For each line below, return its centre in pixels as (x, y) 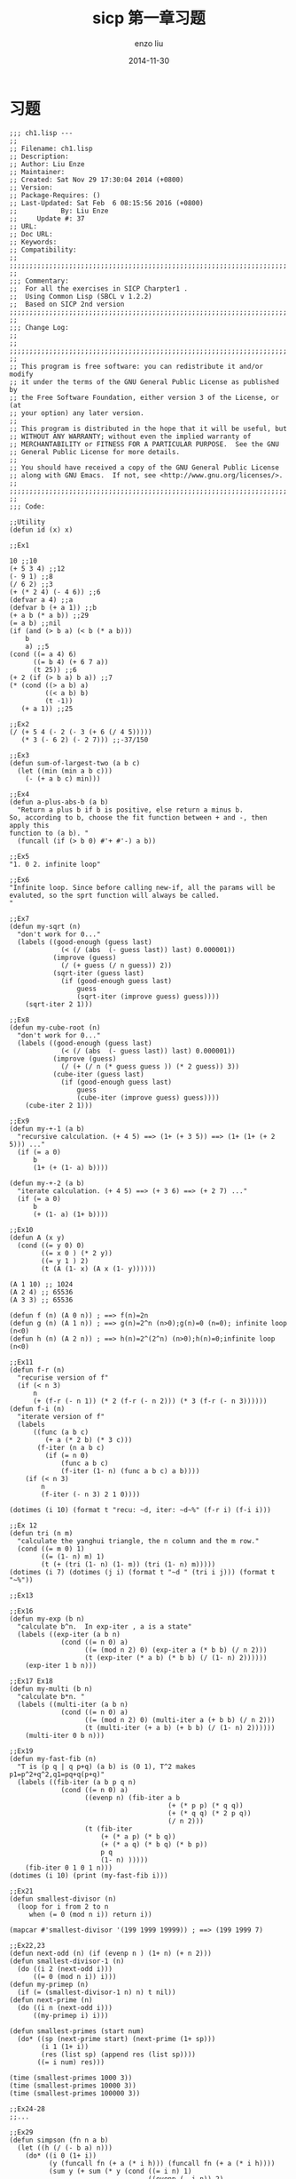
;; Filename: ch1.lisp (51, 148)
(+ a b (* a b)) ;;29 (49, 615)
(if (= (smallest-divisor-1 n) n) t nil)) (97, 1992)
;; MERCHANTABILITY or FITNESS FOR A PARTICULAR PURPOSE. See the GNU (144, 444)
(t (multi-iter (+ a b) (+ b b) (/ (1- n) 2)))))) (180, 1727)
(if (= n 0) (67, 1455)
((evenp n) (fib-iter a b (132, 1798)
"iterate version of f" (61, 1416)
